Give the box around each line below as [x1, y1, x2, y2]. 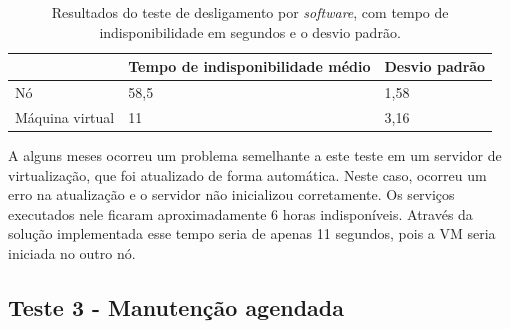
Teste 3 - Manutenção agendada [8, 291, 344, 322]
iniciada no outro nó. [8, 242, 136, 263]
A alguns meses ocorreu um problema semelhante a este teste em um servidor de [8, 144, 502, 165]
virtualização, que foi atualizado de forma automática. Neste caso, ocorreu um [8, 164, 487, 185]
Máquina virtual [15, 106, 115, 127]
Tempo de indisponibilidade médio [128, 56, 371, 77]
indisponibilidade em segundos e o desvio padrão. [99, 21, 401, 42]
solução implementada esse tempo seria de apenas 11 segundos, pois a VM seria [8, 223, 496, 244]
